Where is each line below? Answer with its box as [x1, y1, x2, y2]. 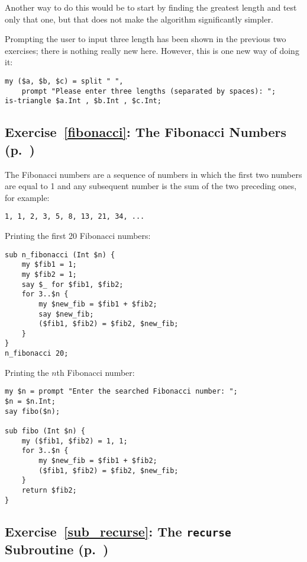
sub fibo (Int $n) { [5, 427, 86, 435]
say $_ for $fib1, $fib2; [21, 280, 124, 289]
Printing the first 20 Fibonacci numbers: [5, 229, 151, 241]
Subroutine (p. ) [5, 539, 109, 558]
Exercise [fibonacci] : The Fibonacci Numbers [5, 123, 286, 141]
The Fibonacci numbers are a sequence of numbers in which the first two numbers [5, 168, 302, 180]
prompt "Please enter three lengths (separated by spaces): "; [21, 87, 276, 95]
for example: [5, 191, 50, 203]
